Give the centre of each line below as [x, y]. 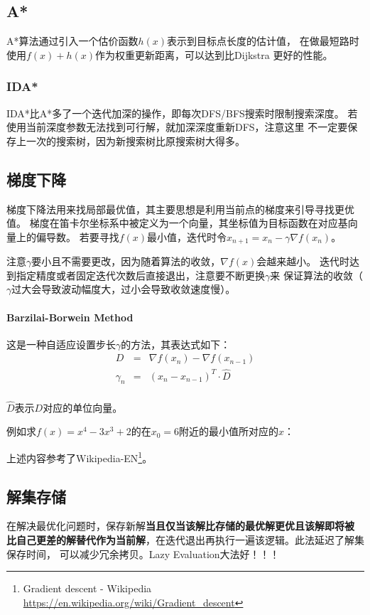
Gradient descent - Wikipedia [87, 588]
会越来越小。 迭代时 [303, 261]
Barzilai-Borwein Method [70, 317]
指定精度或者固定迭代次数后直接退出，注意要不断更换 [140, 275]
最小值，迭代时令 [187, 236]
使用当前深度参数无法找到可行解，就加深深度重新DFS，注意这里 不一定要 [177, 127]
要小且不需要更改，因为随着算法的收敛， [126, 261]
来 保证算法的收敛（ [316, 275]
